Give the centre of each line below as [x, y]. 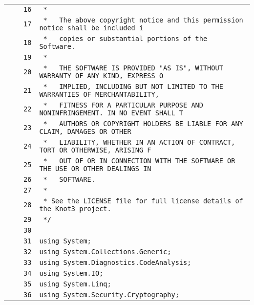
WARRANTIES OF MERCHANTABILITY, [99, 94]
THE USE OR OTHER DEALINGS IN [95, 169]
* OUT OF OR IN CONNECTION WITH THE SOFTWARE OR [139, 161]
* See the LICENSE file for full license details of [143, 201]
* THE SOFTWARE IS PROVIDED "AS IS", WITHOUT [133, 68]
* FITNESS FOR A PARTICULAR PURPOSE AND [123, 105]
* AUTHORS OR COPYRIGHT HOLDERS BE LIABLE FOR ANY [143, 124]
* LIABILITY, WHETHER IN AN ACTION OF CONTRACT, [139, 142]
